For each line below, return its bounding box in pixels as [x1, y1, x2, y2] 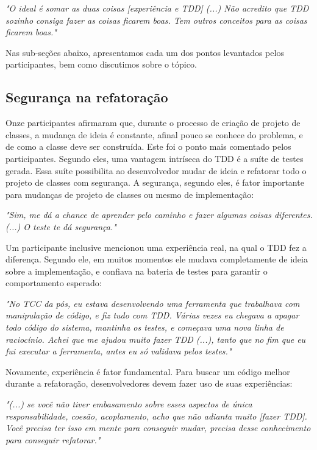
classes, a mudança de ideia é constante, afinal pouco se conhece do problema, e [5, 128, 303, 141]
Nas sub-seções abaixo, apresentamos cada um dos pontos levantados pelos [5, 46, 284, 58]
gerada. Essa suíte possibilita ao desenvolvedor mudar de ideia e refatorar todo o [5, 164, 307, 177]
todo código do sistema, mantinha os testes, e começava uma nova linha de [5, 321, 284, 334]
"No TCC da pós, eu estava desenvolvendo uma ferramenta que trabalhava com [5, 297, 300, 309]
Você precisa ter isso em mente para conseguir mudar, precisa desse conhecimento [5, 421, 311, 434]
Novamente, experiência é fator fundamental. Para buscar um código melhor [5, 365, 290, 378]
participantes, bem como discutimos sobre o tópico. [5, 58, 197, 71]
